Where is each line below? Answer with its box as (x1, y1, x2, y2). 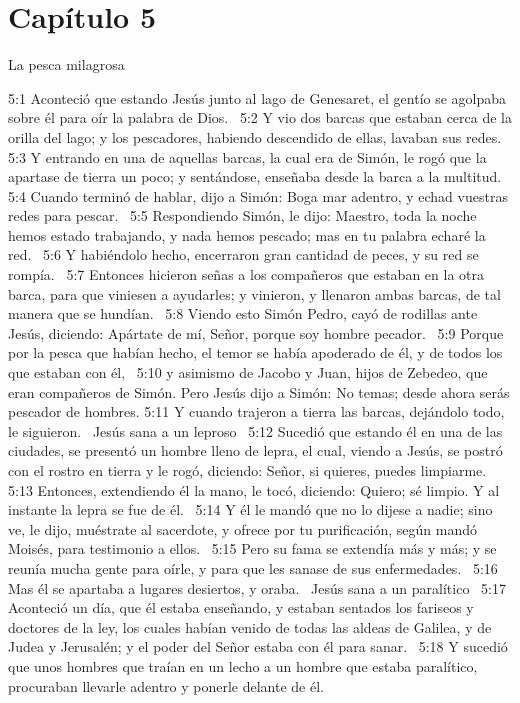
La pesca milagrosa (8, 54, 125, 75)
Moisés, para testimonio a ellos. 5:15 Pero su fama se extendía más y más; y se (8, 538, 497, 559)
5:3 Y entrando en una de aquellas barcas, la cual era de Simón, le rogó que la (8, 146, 487, 167)
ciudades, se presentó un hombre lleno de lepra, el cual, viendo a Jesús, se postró (8, 440, 503, 461)
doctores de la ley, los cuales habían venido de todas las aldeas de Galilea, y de (8, 616, 492, 637)
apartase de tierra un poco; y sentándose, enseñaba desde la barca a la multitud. (8, 166, 502, 187)
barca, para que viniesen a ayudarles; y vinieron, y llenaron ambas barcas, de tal (8, 283, 501, 304)
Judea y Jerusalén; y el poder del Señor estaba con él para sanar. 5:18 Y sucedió (8, 636, 508, 657)
